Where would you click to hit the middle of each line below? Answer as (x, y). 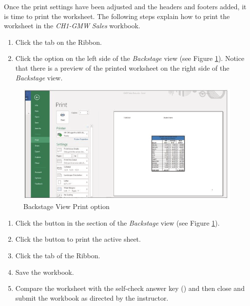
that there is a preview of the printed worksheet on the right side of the (122, 67)
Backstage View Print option (67, 206)
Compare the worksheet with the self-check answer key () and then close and (130, 288)
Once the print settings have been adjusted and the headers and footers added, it (125, 6)
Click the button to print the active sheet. (78, 239)
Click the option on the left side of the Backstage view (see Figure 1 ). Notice (130, 58)
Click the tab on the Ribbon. (58, 42)
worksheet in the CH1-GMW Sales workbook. (72, 26)
